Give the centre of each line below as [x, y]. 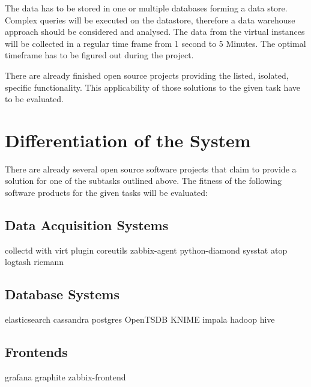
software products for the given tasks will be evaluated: [106, 193]
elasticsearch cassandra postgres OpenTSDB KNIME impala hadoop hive [140, 319]
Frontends [36, 352]
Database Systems [62, 294]
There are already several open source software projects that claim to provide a [151, 169]
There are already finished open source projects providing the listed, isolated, [147, 75]
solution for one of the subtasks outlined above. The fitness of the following [143, 181]
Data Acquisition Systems [87, 225]
